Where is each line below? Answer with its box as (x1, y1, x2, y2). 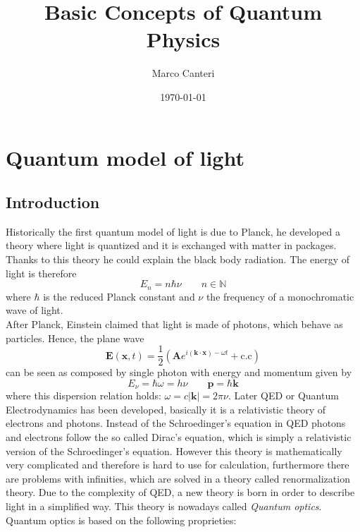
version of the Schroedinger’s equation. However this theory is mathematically (6, 443, 342, 458)
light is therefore (6, 265, 77, 280)
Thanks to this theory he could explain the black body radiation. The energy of (6, 252, 349, 267)
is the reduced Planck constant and (43, 289, 195, 303)
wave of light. (6, 303, 63, 318)
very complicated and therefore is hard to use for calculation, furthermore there (6, 457, 349, 472)
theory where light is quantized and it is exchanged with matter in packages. (6, 238, 337, 253)
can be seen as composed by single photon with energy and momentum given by (6, 365, 352, 380)
